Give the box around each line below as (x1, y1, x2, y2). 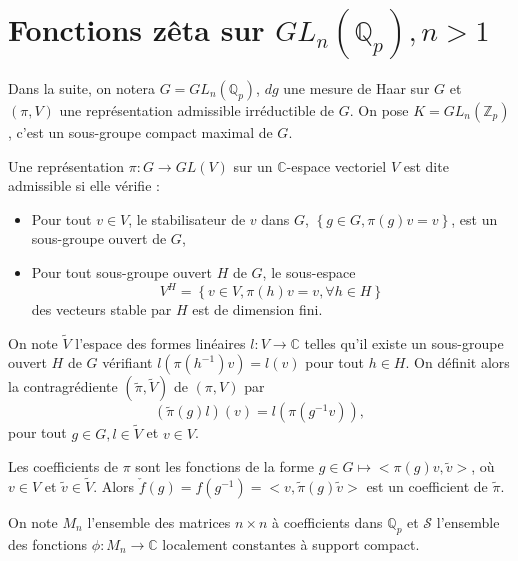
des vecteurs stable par (31, 299, 172, 319)
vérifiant (102, 352, 153, 373)
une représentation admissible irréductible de (59, 99, 335, 120)
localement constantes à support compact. (162, 533, 420, 554)
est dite (403, 155, 449, 176)
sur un (233, 155, 273, 176)
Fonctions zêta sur (8, 9, 265, 50)
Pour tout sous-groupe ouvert (31, 261, 212, 282)
